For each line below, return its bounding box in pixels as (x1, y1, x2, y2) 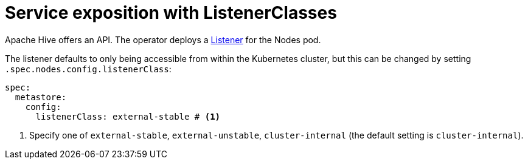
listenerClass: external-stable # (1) (35, 111, 221, 121)
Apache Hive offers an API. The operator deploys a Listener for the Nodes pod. (5, 34, 321, 45)
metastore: (15, 92, 67, 102)
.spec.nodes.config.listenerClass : (5, 63, 172, 74)
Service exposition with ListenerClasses (5, 2, 337, 23)
